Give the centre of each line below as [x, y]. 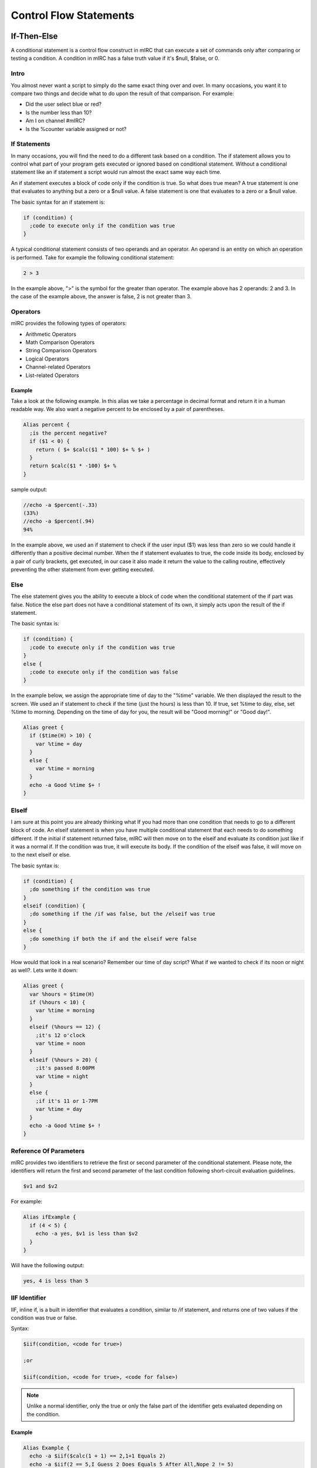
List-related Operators [52, 375]
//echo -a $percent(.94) [59, 521]
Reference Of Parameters [48, 1151]
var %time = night [62, 1076]
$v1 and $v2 [41, 1186]
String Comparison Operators [61, 351]
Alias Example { [47, 1448]
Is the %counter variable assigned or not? [76, 129]
